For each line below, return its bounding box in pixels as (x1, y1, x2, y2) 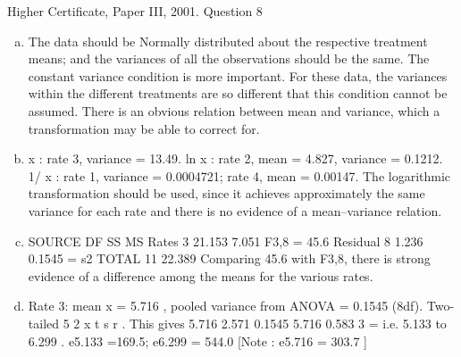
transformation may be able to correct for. (28, 119, 260, 137)
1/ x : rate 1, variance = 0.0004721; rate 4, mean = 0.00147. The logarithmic (28, 166, 451, 185)
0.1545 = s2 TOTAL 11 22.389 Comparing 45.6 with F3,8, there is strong (28, 249, 431, 268)
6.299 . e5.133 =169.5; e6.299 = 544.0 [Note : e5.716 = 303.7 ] (28, 331, 367, 350)
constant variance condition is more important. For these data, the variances (28, 66, 448, 85)
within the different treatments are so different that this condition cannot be (28, 84, 448, 103)
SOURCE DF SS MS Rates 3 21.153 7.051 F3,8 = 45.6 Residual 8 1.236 (28, 231, 423, 250)
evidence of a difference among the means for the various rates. (28, 266, 373, 285)
